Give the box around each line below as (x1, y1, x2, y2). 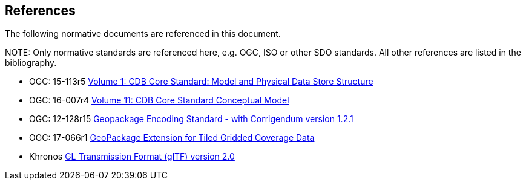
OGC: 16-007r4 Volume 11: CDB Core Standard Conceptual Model (29, 95, 289, 106)
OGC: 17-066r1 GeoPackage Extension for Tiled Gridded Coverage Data (29, 132, 315, 143)
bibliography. (5, 57, 57, 68)
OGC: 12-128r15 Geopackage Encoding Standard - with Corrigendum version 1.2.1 (29, 114, 353, 125)
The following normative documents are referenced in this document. (5, 28, 281, 39)
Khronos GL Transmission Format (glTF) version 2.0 (29, 151, 235, 162)
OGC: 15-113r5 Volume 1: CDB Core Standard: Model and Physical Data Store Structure (29, 76, 373, 87)
